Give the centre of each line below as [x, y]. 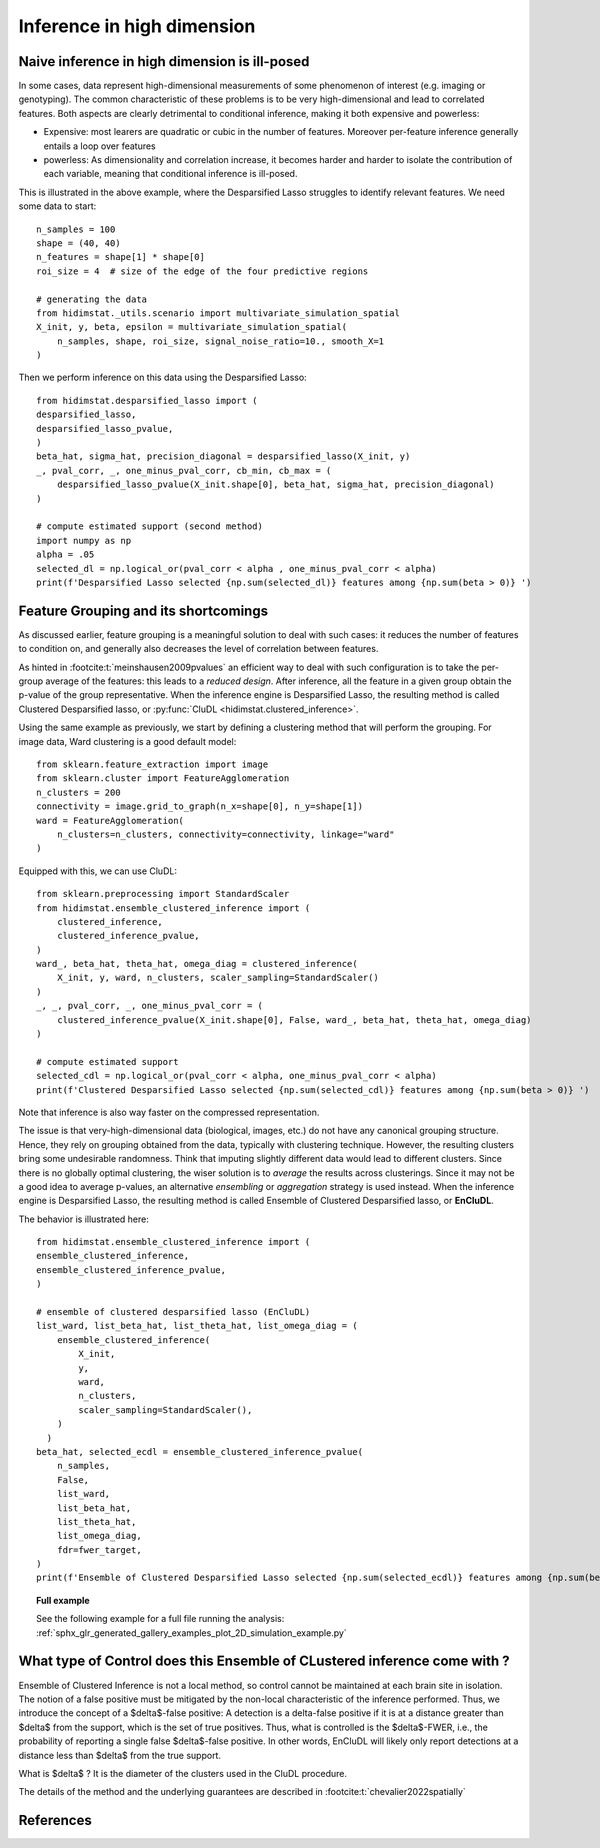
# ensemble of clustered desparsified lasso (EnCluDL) [173, 1312]
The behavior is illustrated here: [84, 1219]
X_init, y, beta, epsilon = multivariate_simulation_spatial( [192, 327]
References [55, 1820]
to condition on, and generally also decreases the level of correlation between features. [198, 649]
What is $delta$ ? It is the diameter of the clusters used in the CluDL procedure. [182, 1773]
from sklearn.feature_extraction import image [152, 764]
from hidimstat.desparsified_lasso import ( [147, 400]
